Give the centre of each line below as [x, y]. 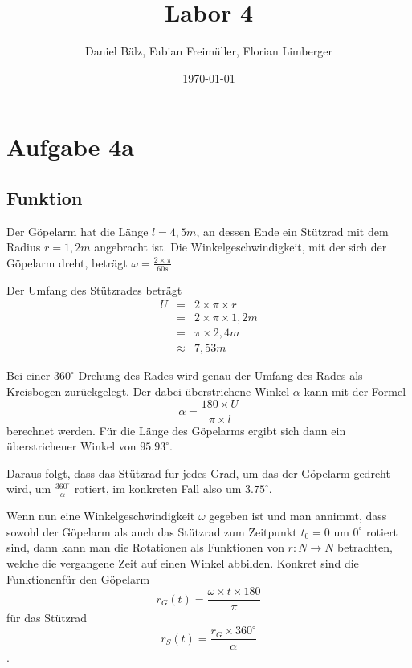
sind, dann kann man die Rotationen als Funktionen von [145, 547]
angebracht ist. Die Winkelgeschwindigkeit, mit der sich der [241, 247]
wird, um [29, 489]
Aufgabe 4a [70, 147]
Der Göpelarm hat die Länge [78, 231]
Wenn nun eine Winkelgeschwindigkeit [101, 516]
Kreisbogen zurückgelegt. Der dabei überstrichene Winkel [148, 391]
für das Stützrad [47, 618]
